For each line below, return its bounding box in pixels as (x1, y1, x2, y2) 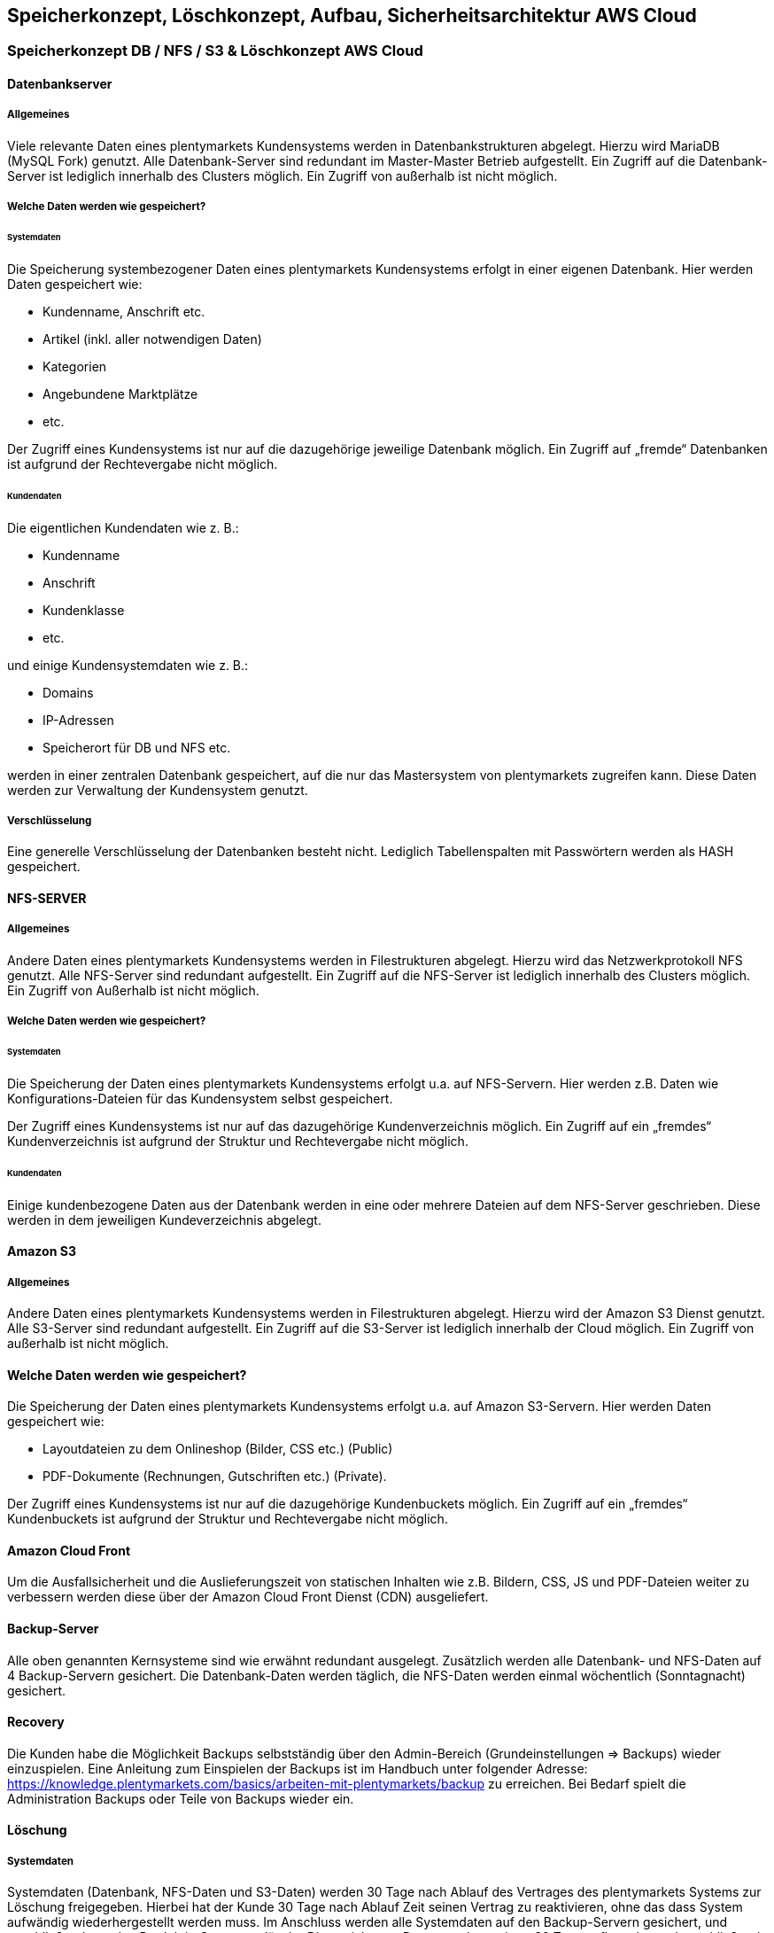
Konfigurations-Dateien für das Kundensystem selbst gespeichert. (7, 1090, 393, 1106)
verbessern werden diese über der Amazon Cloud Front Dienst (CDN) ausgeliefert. (7, 1589, 489, 1605)
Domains (43, 684, 94, 700)
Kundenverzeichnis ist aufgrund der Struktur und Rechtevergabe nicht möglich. (7, 1133, 468, 1149)
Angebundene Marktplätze (43, 386, 198, 401)
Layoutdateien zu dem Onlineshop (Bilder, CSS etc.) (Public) (43, 1441, 393, 1457)
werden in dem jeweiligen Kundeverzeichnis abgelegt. (7, 1212, 321, 1228)
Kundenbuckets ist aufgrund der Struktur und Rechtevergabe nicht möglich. (7, 1511, 448, 1527)
